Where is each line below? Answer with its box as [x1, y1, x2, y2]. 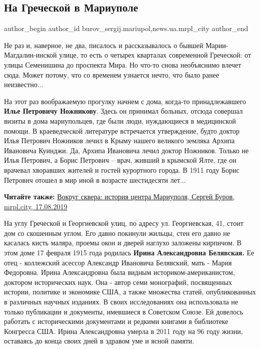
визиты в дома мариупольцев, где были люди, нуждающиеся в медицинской [4, 115, 236, 126]
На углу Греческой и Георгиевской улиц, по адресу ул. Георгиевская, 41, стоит [4, 218, 243, 228]
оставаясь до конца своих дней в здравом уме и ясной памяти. [4, 335, 194, 346]
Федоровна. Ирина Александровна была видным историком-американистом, [4, 267, 235, 277]
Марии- [205, 40, 228, 50]
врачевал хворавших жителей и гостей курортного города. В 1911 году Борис [4, 164, 239, 175]
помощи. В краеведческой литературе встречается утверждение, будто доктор [4, 125, 240, 136]
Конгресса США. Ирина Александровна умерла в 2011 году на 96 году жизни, [4, 325, 243, 336]
